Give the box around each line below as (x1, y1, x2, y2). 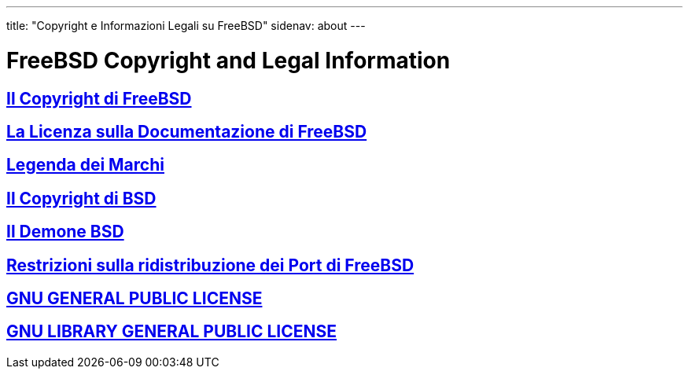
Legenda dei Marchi (6, 155, 164, 175)
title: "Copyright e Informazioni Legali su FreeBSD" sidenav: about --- (6, 19, 366, 32)
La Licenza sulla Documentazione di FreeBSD (6, 121, 367, 142)
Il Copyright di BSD (6, 188, 157, 208)
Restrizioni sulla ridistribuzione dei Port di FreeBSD (6, 255, 415, 275)
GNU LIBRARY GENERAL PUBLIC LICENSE (6, 322, 337, 342)
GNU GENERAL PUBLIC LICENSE (6, 289, 263, 309)
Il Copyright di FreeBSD (6, 88, 192, 108)
